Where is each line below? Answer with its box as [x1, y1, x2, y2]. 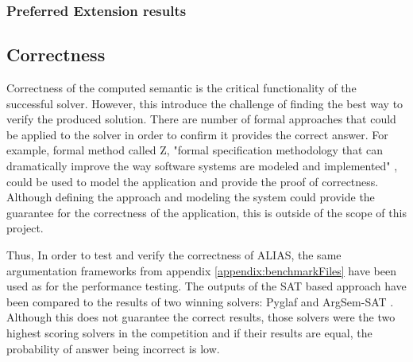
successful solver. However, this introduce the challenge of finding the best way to [6, 95, 403, 111]
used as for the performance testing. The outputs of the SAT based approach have [6, 278, 407, 294]
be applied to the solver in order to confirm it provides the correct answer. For [6, 126, 388, 142]
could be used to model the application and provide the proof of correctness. [6, 173, 379, 189]
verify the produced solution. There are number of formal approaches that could [6, 111, 396, 127]
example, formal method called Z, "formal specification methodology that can [6, 142, 384, 158]
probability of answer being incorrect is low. [6, 340, 220, 356]
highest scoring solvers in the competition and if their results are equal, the [6, 324, 372, 341]
